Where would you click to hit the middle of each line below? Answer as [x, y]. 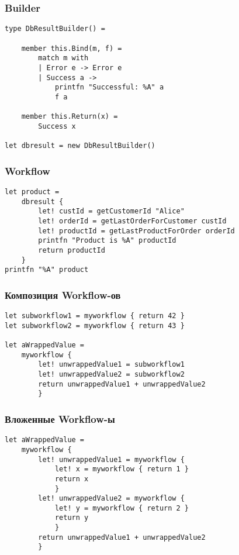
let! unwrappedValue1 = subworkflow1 [111, 365]
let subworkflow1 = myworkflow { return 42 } [95, 316]
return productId [72, 250]
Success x [57, 126]
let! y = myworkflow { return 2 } [122, 508]
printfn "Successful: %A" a [109, 87]
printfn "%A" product [47, 270]
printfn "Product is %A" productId [107, 241]
